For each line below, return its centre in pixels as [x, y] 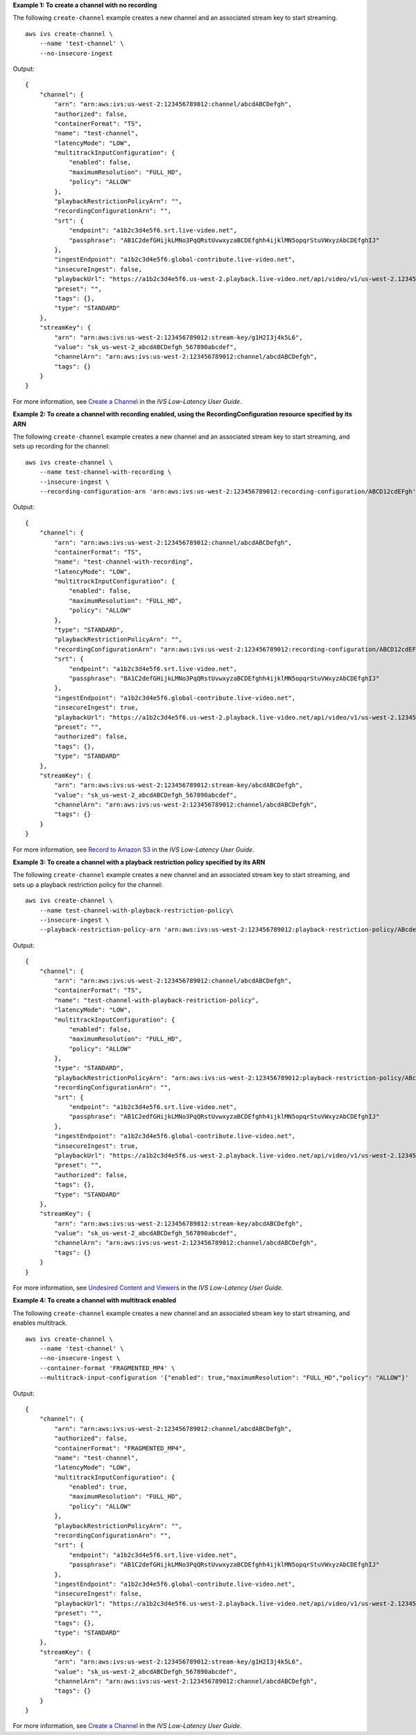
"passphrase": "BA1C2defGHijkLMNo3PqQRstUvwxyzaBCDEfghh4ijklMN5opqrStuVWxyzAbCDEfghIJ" [224, 678]
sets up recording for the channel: [61, 446]
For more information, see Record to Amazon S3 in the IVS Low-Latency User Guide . [133, 849]
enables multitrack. [40, 1323]
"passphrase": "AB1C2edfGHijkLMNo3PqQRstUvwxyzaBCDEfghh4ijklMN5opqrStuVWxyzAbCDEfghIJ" [224, 1117]
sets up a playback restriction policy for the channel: [88, 884]
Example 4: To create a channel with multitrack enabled [95, 1301]
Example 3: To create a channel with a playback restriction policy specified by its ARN [139, 862]
